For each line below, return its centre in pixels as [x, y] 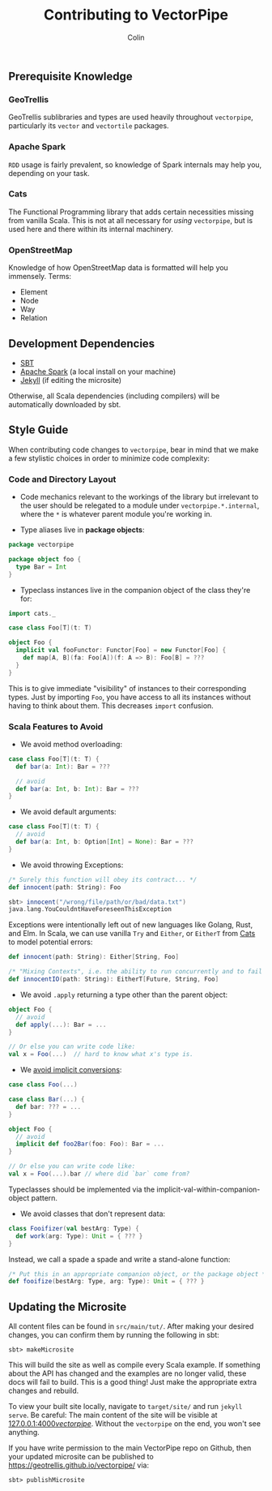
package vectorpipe [41, 545]
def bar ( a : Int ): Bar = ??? [63, 767]
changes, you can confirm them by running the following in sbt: [114, 1335]
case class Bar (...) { [47, 1100]
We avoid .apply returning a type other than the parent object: [124, 995]
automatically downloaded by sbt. [65, 404]
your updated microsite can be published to [81, 1457]
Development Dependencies [82, 344]
